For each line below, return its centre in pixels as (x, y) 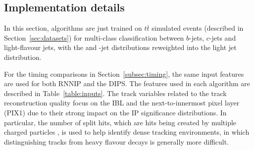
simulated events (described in (198, 28)
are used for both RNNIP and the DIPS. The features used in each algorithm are (127, 83)
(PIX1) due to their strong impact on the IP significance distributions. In (115, 112)
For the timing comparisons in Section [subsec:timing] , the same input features (124, 74)
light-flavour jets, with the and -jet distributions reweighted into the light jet (120, 47)
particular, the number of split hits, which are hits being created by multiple (120, 122)
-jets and (223, 37)
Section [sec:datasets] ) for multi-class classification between (94, 37)
